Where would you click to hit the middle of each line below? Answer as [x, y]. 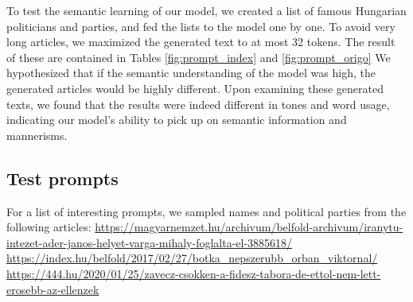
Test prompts [62, 178]
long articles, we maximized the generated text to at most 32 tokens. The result [201, 42]
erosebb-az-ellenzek [53, 289]
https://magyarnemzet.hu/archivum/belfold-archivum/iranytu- [249, 227]
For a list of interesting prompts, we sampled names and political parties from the [206, 211]
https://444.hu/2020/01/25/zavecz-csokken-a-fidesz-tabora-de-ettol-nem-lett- [194, 273]
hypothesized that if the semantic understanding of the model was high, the [191, 73]
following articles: [49, 227]
